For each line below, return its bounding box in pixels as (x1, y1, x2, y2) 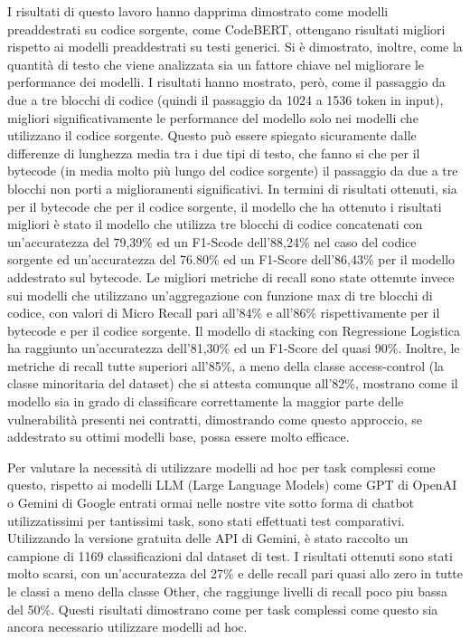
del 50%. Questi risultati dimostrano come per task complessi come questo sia (7, 599, 438, 618)
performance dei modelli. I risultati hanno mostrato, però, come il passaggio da (7, 72, 446, 91)
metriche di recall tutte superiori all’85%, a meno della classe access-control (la (7, 356, 445, 375)
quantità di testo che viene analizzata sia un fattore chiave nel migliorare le (7, 54, 425, 73)
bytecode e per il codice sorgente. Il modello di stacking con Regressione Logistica (7, 320, 460, 339)
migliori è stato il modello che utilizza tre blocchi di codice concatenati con (7, 215, 423, 234)
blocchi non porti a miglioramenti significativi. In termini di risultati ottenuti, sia (7, 178, 457, 197)
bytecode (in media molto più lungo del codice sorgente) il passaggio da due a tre (7, 161, 458, 180)
